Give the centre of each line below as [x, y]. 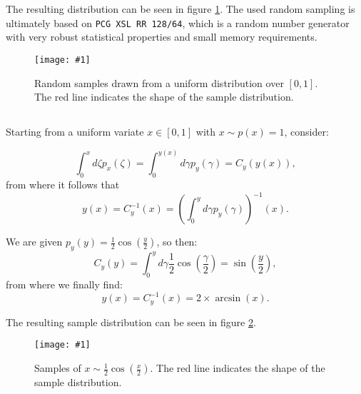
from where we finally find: [64, 284]
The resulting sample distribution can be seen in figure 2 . [131, 322]
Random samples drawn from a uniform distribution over [159, 82]
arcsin [228, 299]
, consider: [306, 132]
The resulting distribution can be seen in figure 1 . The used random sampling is [180, 9]
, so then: [177, 242]
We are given [34, 242]
